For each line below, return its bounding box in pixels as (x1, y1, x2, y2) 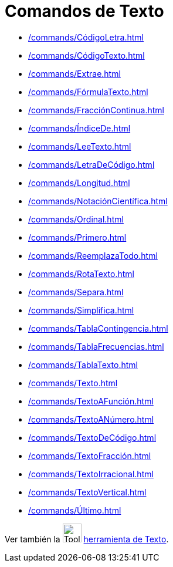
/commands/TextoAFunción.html (28, 396, 154, 406)
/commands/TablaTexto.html (28, 359, 138, 370)
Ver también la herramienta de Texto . (5, 534, 169, 544)
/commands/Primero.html (28, 232, 127, 242)
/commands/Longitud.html (28, 177, 130, 188)
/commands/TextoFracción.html (28, 450, 151, 461)
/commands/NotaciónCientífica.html (28, 195, 168, 206)
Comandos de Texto (5, 1, 164, 21)
